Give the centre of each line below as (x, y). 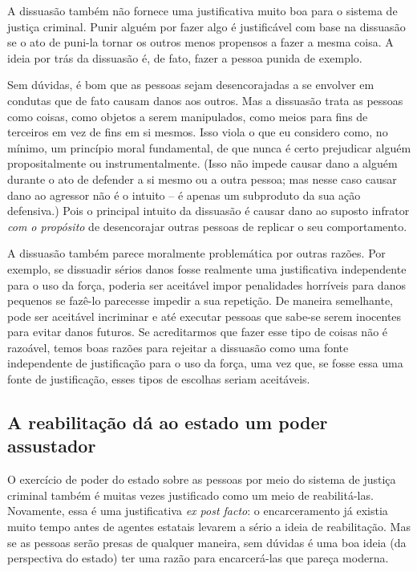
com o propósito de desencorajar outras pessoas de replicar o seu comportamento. (207, 226)
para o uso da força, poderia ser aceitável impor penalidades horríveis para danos (206, 284)
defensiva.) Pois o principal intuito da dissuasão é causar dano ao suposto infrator (208, 211)
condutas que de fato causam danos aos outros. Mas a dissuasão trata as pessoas (205, 100)
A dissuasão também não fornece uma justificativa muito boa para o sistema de (202, 10)
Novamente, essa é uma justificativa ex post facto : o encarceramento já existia (198, 511)
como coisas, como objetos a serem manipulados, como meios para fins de (188, 116)
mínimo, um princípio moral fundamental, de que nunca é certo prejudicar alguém (209, 147)
